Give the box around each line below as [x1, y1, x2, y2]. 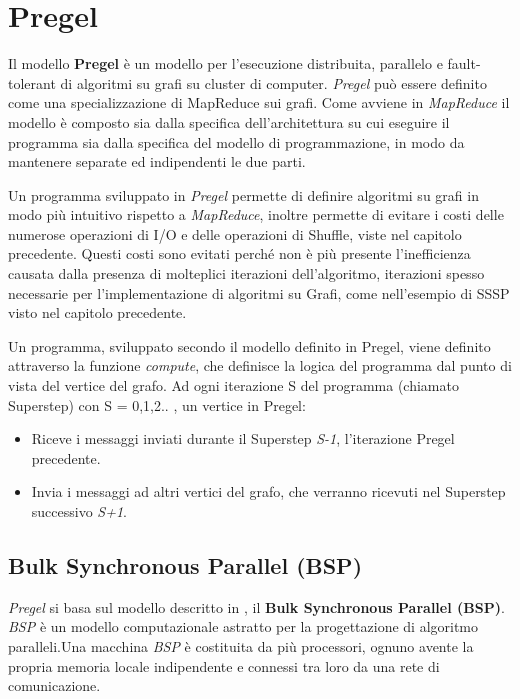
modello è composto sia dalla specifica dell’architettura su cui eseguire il [8, 111, 450, 132]
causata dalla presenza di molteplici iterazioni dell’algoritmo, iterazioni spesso [8, 263, 485, 284]
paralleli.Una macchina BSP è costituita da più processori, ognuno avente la [8, 635, 474, 656]
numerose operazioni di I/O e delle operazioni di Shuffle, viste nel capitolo [8, 223, 462, 244]
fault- [447, 53, 481, 74]
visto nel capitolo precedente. [8, 302, 187, 323]
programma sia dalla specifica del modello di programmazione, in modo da [8, 131, 465, 152]
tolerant [8, 72, 56, 93]
